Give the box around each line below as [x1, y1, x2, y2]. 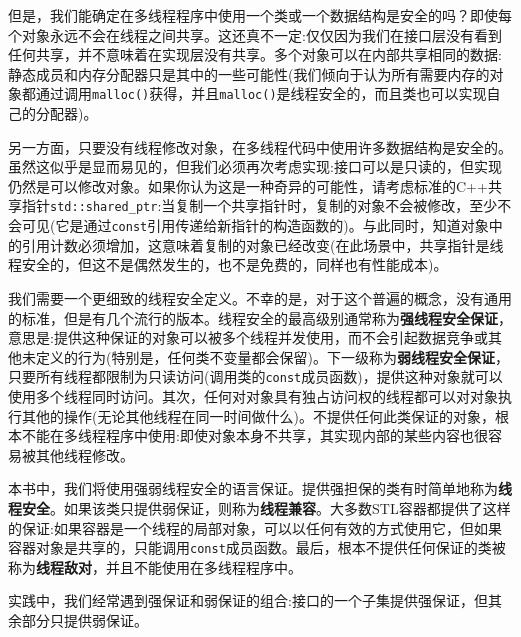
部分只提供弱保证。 [21, 609, 148, 630]
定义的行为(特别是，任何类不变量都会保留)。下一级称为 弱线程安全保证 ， [35, 346, 509, 367]
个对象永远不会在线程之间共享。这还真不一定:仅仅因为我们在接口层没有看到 [8, 24, 502, 45]
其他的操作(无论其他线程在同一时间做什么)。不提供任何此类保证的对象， [21, 405, 495, 426]
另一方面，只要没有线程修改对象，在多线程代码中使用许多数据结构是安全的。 [8, 136, 512, 157]
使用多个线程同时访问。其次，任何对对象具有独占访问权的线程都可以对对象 [8, 385, 498, 406]
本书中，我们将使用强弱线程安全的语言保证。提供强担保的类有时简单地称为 [8, 478, 498, 499]
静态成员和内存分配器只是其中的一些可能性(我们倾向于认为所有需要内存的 [8, 63, 490, 84]
